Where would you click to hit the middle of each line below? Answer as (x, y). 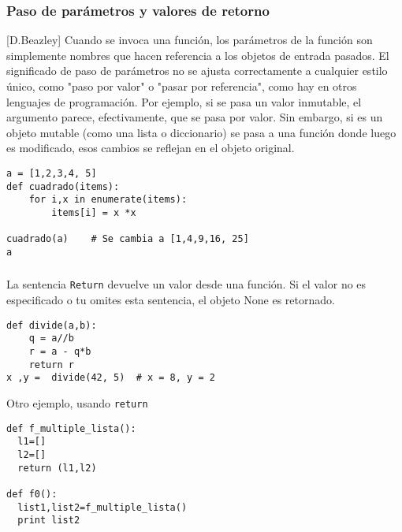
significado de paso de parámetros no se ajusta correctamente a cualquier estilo (197, 71)
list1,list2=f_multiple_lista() (102, 507)
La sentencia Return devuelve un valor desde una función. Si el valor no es (186, 284)
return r (51, 365)
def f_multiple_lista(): (71, 428)
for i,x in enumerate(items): (108, 200)
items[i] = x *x (94, 212)
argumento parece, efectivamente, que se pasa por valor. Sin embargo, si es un (195, 117)
